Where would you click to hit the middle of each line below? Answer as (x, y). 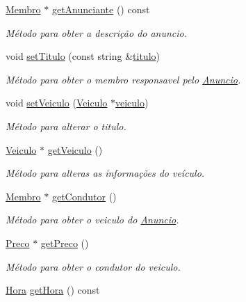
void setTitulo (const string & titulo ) (83, 56)
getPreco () (65, 243)
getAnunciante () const (101, 9)
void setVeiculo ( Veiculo (57, 103)
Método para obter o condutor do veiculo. (93, 266)
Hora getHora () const (53, 290)
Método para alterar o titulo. (66, 126)
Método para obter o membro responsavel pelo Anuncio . (123, 79)
